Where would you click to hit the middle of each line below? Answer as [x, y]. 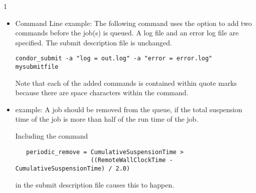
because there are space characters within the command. [102, 93]
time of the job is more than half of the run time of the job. [107, 119]
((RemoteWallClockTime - [132, 160]
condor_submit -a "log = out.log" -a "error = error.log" [114, 59]
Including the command [51, 136]
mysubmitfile [37, 67]
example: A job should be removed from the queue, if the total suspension [129, 109]
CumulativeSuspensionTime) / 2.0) [72, 168]
